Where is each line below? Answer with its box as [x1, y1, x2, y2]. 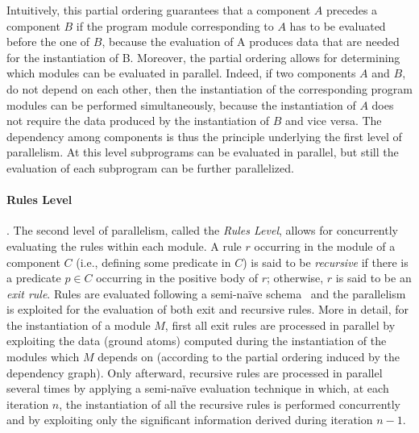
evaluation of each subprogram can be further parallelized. [6, 159, 294, 176]
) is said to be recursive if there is [243, 253, 409, 270]
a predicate [6, 269, 61, 286]
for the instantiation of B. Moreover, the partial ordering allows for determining [6, 48, 400, 65]
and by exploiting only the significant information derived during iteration [6, 411, 373, 428]
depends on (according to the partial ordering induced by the [97, 348, 400, 365]
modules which [6, 348, 80, 365]
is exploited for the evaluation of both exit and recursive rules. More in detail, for [6, 301, 409, 318]
